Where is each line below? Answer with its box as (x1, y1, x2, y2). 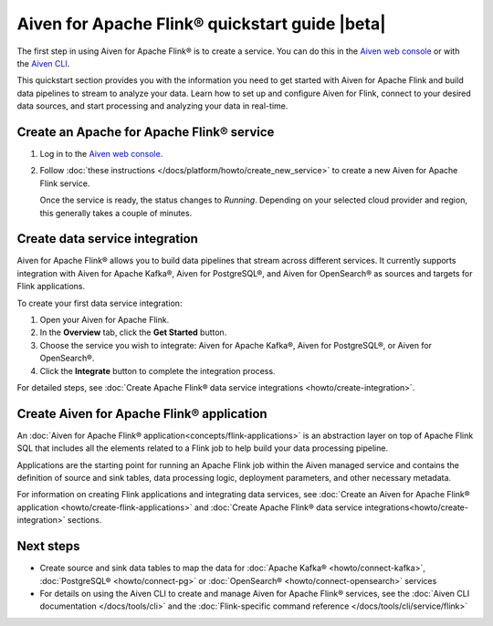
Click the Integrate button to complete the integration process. (39, 365, 276, 376)
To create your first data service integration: (16, 297, 183, 308)
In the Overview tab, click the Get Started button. (39, 327, 227, 338)
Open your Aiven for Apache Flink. (39, 315, 170, 326)
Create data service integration (16, 231, 198, 246)
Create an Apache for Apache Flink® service (16, 124, 275, 140)
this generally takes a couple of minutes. (39, 207, 193, 218)
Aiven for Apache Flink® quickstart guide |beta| (16, 14, 387, 34)
